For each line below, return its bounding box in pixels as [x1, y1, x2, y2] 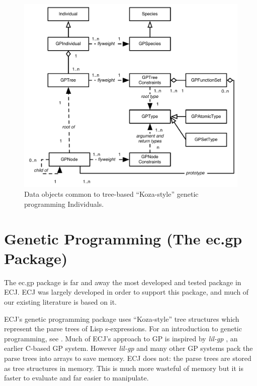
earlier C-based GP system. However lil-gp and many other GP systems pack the [4, 343, 253, 353]
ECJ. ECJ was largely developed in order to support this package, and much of [4, 287, 249, 297]
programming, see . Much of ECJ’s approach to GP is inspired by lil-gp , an [4, 333, 238, 343]
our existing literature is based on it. [4, 297, 117, 307]
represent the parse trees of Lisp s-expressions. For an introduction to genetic [4, 323, 242, 334]
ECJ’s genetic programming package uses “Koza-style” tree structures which [4, 313, 239, 324]
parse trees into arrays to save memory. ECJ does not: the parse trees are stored [4, 353, 251, 363]
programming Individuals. [24, 198, 104, 209]
